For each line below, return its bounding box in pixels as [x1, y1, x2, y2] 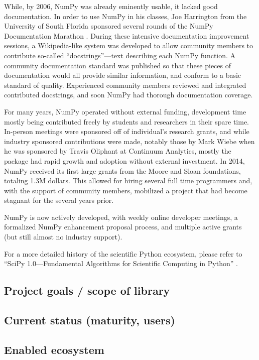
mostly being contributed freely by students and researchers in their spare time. [4, 116, 249, 127]
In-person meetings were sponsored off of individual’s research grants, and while [4, 126, 249, 137]
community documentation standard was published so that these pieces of [4, 60, 231, 70]
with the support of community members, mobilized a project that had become [4, 185, 247, 195]
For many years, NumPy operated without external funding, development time [4, 106, 246, 116]
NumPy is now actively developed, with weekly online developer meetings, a [4, 211, 238, 222]
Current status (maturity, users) [4, 312, 175, 328]
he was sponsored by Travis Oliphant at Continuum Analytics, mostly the [4, 146, 231, 156]
